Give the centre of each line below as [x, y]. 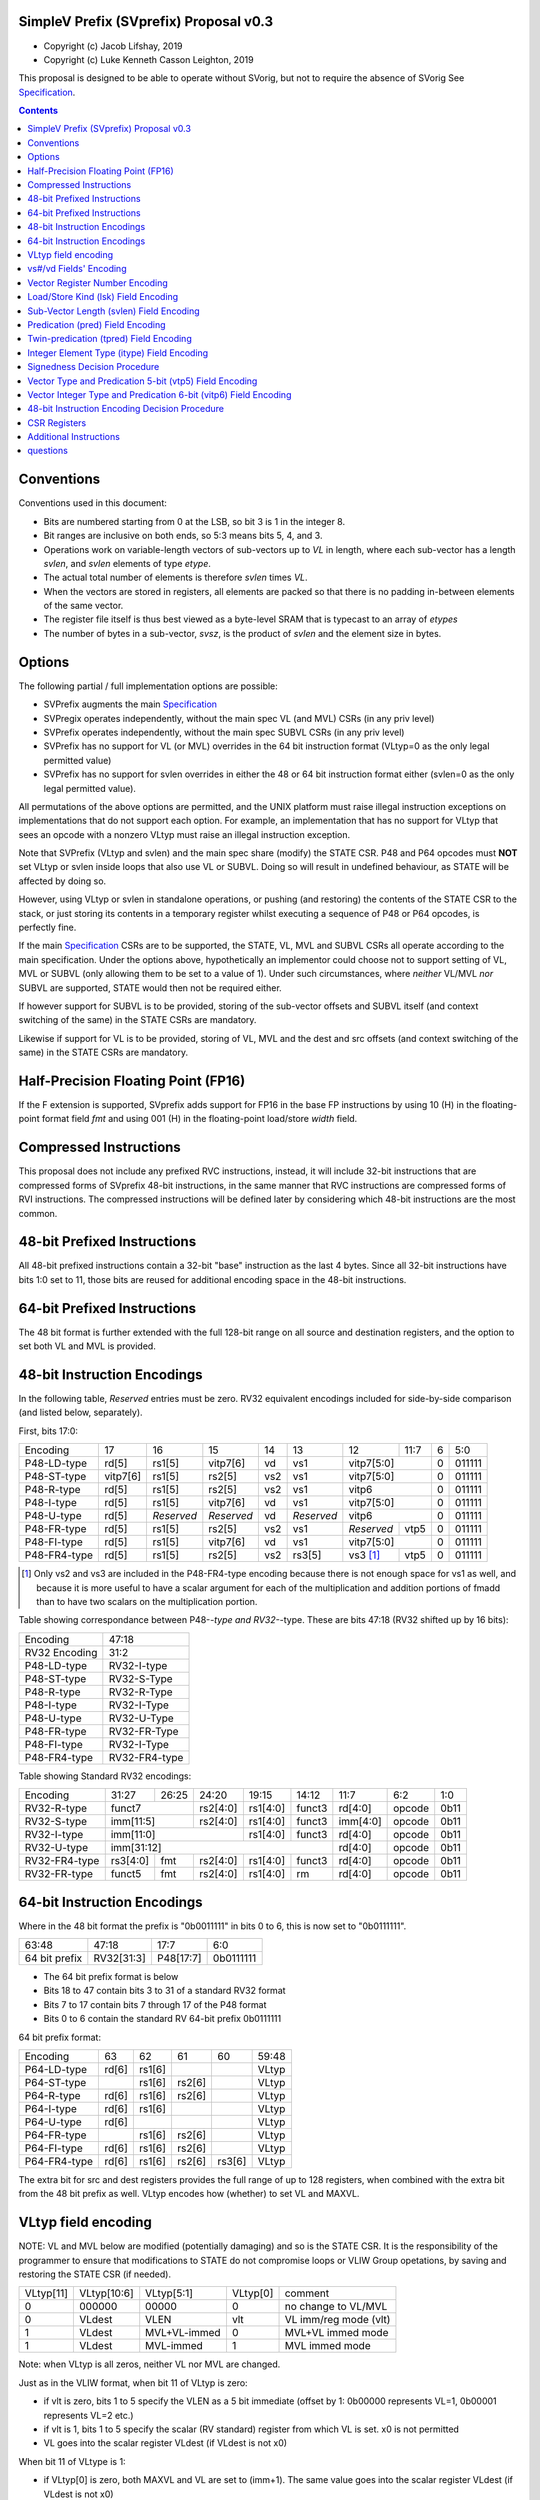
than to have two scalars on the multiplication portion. [147, 1601]
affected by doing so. [62, 881]
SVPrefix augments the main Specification [130, 704]
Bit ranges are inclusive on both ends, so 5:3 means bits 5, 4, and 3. [183, 536]
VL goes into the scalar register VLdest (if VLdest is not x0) [165, 2443]
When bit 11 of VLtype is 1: [72, 2461]
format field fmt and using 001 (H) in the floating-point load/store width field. [199, 1119]
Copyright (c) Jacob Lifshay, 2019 [113, 46]
